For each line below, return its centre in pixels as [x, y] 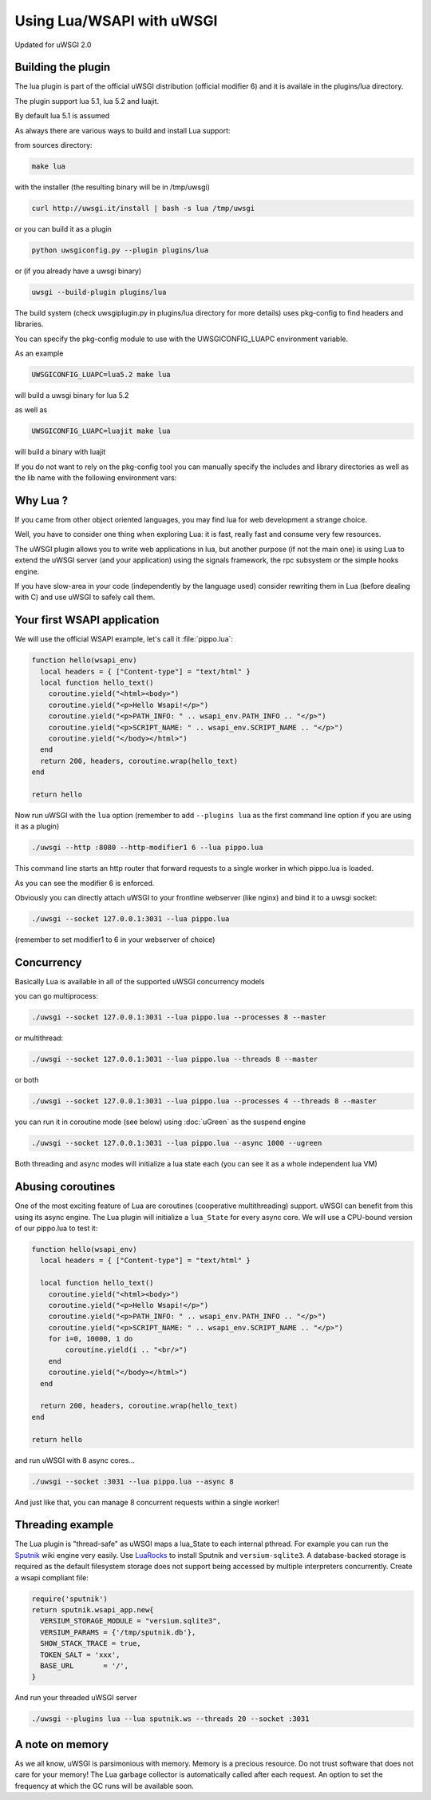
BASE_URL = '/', [85, 1665]
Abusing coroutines [65, 1187]
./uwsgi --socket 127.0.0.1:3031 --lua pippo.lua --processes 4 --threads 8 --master [204, 1101]
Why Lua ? [41, 501]
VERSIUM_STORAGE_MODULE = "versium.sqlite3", [130, 1621]
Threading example [64, 1525]
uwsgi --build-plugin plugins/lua [99, 292]
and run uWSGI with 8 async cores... [75, 1460]
